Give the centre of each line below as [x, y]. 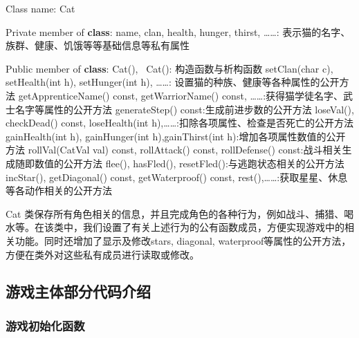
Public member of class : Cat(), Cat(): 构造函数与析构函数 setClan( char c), [169, 68]
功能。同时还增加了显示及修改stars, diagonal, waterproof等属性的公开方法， [183, 240]
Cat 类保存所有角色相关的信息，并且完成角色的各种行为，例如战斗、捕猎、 [175, 213]
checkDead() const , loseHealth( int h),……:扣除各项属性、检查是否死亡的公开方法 [179, 123]
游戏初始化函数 [45, 325]
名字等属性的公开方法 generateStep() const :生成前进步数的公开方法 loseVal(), [184, 109]
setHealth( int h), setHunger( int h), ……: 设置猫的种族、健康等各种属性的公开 [173, 82]
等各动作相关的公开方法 [59, 190]
